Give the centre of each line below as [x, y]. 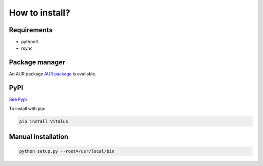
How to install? [40, 13]
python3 [30, 42]
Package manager [37, 63]
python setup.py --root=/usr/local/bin [67, 151]
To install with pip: [27, 108]
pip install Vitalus [44, 121]
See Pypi [18, 99]
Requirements [31, 30]
